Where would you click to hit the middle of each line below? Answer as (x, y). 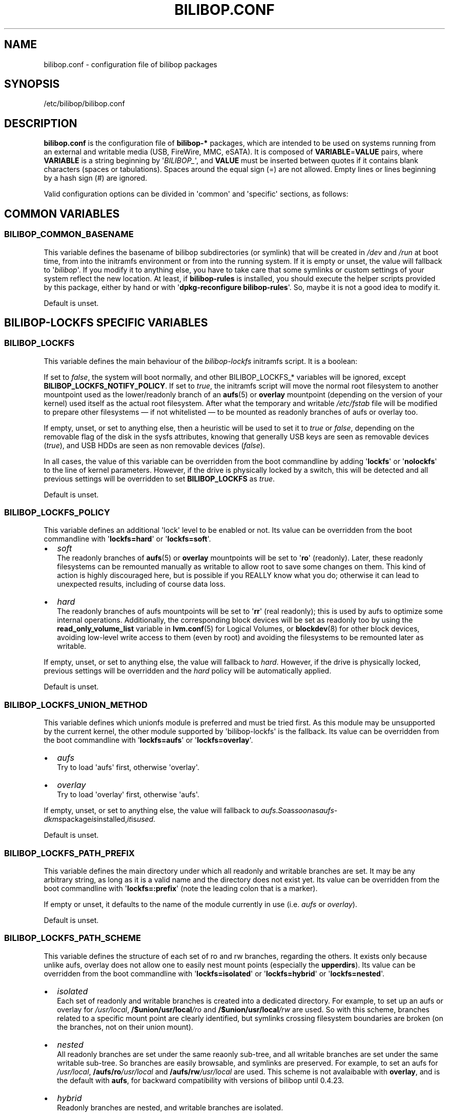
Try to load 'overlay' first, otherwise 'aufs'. (128, 795)
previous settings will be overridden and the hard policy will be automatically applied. (188, 671)
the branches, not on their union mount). (125, 1027)
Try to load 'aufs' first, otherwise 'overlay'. (128, 767)
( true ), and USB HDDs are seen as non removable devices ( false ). (154, 445)
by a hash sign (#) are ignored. (96, 178)
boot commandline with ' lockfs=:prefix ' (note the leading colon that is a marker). (181, 888)
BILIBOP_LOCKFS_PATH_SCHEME (73, 938)
